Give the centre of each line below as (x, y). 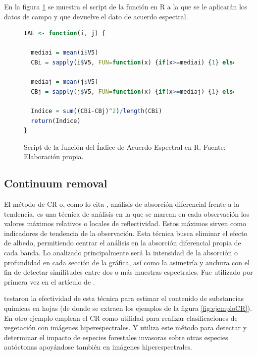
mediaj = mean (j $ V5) (65, 82)
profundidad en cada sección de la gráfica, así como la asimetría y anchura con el (127, 262)
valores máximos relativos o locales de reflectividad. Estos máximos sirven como (125, 223)
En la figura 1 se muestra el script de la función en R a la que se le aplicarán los (126, 6)
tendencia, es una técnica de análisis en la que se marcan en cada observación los (127, 213)
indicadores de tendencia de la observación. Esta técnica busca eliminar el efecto (126, 233)
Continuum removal (56, 183)
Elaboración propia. (54, 156)
